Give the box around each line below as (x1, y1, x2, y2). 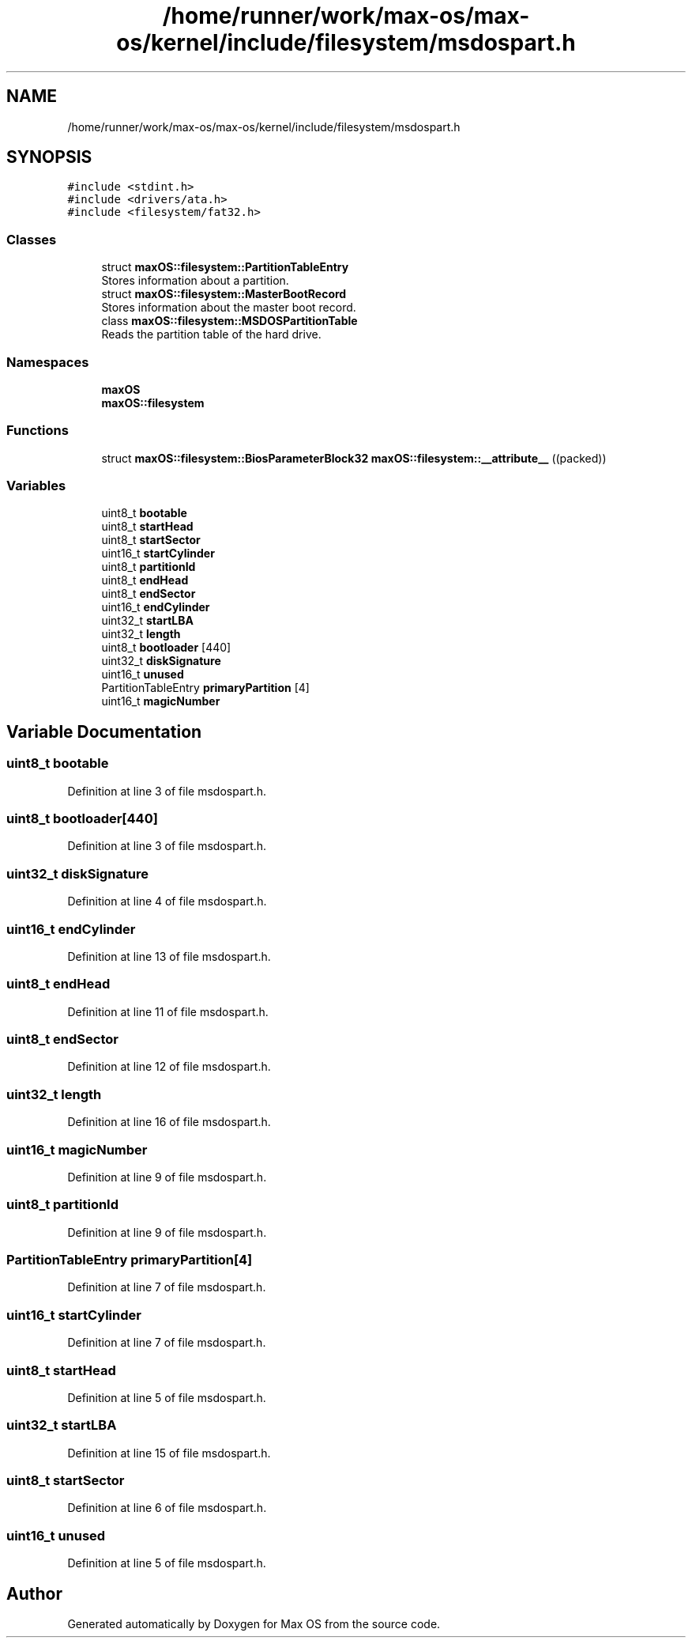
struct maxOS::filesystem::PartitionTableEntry (101, 260, 349, 274)
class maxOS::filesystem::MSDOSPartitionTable (101, 314, 358, 328)
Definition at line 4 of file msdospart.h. (67, 894, 267, 909)
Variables (6, 478, 66, 494)
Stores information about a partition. (101, 274, 289, 288)
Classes (6, 231, 57, 248)
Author (6, 1583, 62, 1604)
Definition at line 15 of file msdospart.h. (67, 1446, 271, 1460)
